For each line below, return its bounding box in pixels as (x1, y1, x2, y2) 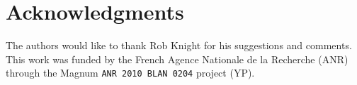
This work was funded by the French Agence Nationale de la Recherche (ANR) (6, 51, 348, 66)
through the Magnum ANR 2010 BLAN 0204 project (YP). (6, 65, 255, 80)
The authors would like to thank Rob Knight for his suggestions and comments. (6, 38, 352, 53)
